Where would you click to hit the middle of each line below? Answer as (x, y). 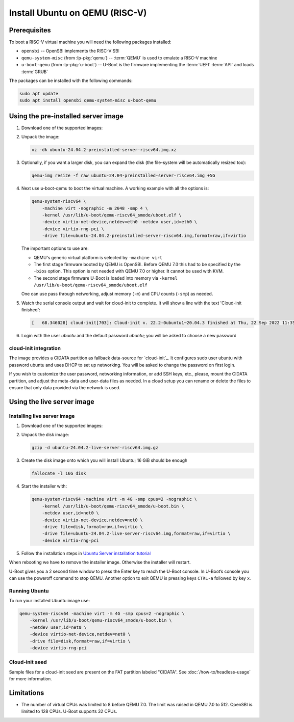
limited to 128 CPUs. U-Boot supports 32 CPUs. (69, 711)
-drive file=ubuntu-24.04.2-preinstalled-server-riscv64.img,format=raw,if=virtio (144, 236)
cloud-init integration (35, 348)
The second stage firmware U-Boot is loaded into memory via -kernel (106, 278)
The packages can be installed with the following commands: (71, 80)
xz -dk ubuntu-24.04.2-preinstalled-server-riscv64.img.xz (104, 150)
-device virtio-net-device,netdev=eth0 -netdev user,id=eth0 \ (120, 222)
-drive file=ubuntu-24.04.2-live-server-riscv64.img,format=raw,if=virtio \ (136, 534)
